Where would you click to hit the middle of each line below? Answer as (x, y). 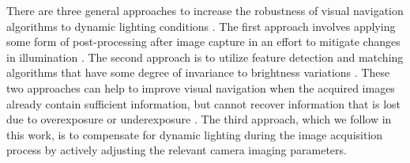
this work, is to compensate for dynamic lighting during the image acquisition (195, 134)
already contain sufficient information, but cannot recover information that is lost (204, 103)
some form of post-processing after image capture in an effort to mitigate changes (203, 42)
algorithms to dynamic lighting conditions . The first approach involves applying (201, 26)
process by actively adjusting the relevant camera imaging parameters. (177, 150)
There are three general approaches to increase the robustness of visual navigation (205, 10)
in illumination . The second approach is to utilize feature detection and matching (205, 57)
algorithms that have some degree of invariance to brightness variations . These (198, 72)
